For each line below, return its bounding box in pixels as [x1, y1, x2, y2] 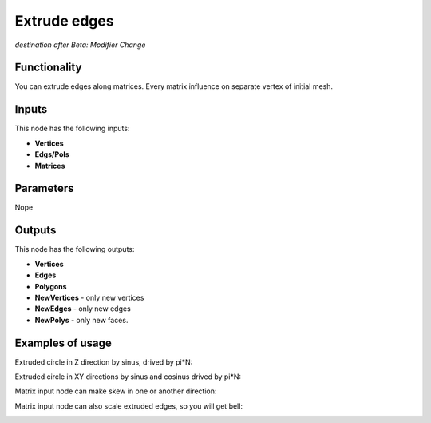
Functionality [14, 61, 82, 74]
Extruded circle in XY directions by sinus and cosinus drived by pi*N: [14, 372, 242, 381]
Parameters [14, 182, 74, 195]
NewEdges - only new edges [34, 304, 131, 313]
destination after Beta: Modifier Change [14, 40, 146, 50]
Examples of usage [14, 336, 112, 349]
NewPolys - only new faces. [34, 315, 129, 325]
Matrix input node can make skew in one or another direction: [14, 386, 217, 396]
